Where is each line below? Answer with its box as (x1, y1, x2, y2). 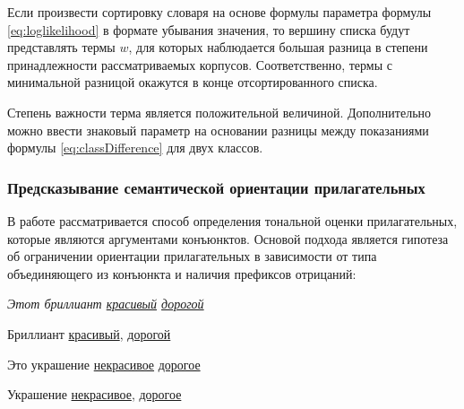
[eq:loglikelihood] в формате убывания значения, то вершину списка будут (7, 20, 410, 39)
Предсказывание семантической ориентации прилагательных (7, 176, 425, 198)
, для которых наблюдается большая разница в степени (128, 38, 428, 57)
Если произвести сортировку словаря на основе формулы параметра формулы (7, 3, 432, 21)
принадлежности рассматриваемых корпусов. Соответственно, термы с (7, 55, 392, 74)
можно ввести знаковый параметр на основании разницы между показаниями (7, 120, 429, 139)
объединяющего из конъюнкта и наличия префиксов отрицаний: (7, 264, 357, 283)
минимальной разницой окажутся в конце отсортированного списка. (7, 73, 378, 91)
